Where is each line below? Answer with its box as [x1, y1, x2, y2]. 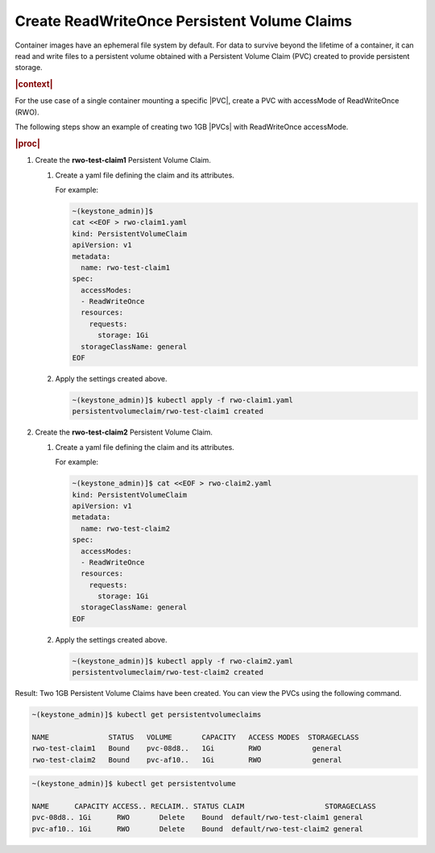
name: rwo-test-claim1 [81, 263, 171, 272]
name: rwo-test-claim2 [81, 524, 171, 533]
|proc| [14, 138, 40, 149]
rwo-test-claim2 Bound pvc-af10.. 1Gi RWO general [31, 755, 342, 764]
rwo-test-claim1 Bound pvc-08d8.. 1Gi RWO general [31, 744, 342, 753]
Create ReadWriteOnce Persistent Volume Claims [14, 12, 353, 30]
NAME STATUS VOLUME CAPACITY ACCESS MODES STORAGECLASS [31, 732, 359, 742]
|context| [14, 79, 53, 90]
